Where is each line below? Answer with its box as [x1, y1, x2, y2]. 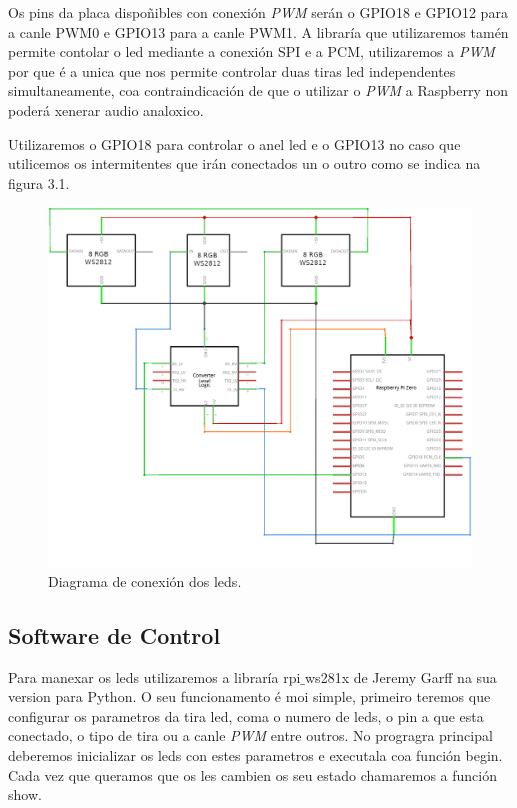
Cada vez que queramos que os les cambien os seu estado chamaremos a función [8, 764, 497, 785]
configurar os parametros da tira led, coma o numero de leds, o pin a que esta [8, 705, 484, 726]
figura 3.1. [8, 172, 70, 193]
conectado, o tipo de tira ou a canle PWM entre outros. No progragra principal [8, 725, 493, 746]
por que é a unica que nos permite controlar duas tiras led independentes [8, 60, 456, 81]
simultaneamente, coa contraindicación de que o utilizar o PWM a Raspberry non [8, 80, 509, 101]
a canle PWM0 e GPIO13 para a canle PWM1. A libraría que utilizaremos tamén [8, 21, 509, 42]
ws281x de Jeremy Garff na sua [305, 666, 497, 687]
